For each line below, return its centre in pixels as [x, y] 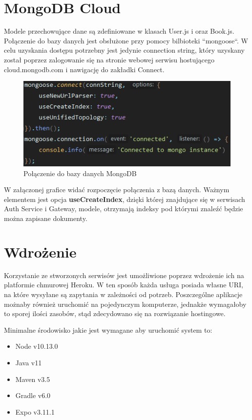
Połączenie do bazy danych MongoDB [80, 173]
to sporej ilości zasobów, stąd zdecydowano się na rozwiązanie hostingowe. [115, 313]
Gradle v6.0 [33, 395]
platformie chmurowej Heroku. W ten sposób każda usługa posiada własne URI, [124, 285]
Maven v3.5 [33, 379]
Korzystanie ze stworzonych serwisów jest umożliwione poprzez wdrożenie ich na [124, 275]
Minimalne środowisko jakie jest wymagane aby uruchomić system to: [108, 330]
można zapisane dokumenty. [46, 218]
